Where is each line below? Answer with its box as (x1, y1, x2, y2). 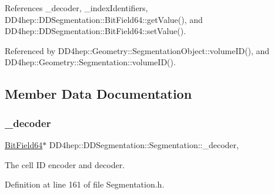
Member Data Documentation (5, 85, 192, 103)
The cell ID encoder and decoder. (5, 158, 125, 170)
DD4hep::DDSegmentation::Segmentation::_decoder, (49, 138, 239, 150)
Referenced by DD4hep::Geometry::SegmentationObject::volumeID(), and (5, 44, 270, 56)
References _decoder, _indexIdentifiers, (5, 2, 148, 14)
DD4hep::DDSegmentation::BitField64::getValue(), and (5, 13, 203, 25)
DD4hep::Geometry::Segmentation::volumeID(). (5, 56, 176, 68)
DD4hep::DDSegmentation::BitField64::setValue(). (5, 25, 186, 37)
